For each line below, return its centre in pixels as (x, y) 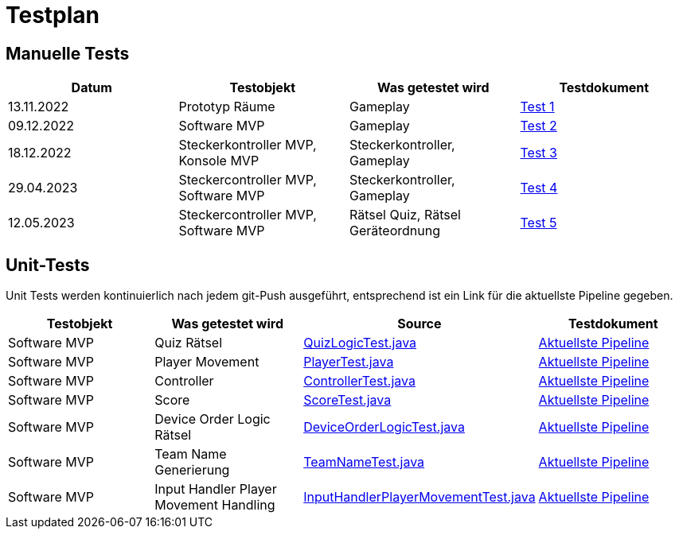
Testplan (53, 15)
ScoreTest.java (347, 400)
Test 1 (537, 107)
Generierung (192, 470)
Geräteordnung (395, 231)
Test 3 (539, 153)
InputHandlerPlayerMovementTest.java (419, 497)
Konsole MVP (219, 161)
